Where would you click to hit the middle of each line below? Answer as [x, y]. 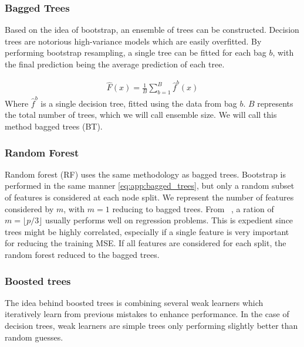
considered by [29, 208]
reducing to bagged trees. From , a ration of [193, 208]
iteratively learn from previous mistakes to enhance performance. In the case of [147, 314]
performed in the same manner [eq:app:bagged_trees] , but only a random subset [150, 186]
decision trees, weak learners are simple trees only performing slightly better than [151, 326]
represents [275, 103]
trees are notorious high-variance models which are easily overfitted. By [133, 41]
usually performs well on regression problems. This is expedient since [169, 220]
